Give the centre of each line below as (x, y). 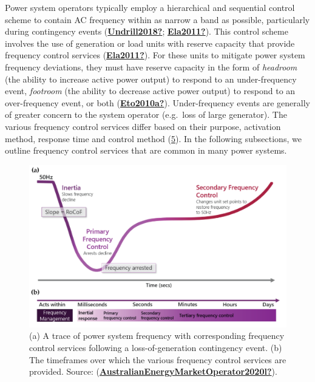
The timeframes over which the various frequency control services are (158, 359)
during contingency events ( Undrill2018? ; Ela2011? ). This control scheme (147, 31)
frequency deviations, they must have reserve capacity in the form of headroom (151, 67)
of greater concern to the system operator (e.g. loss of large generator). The (146, 114)
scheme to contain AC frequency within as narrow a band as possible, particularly (157, 19)
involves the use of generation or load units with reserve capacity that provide (150, 43)
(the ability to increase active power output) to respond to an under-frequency (151, 79)
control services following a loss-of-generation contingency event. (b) (156, 347)
